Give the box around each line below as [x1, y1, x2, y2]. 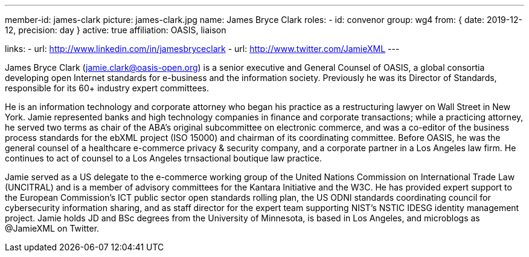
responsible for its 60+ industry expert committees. [5, 83, 210, 93]
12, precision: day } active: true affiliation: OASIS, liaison [5, 25, 226, 35]
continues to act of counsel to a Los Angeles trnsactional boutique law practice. [5, 153, 322, 163]
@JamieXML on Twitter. [5, 223, 100, 233]
